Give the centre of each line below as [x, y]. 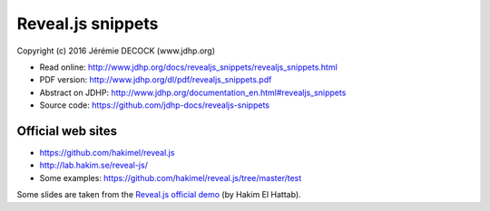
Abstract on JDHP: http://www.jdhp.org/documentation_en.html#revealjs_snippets [193, 92]
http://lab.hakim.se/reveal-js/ [94, 165]
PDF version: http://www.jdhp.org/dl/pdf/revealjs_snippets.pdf [156, 80]
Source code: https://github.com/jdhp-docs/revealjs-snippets [154, 105]
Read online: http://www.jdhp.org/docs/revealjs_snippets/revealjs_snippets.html [188, 67]
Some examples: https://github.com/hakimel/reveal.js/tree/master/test [171, 177]
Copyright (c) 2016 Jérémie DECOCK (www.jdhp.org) [116, 51]
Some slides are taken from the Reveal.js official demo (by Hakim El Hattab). [159, 195]
